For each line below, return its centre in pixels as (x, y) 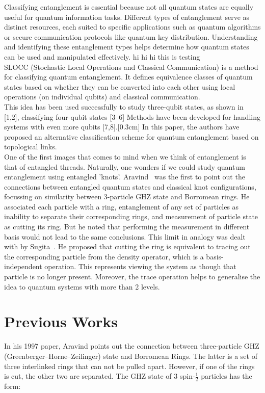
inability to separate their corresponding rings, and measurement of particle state (131, 216)
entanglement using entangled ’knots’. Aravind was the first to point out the (125, 177)
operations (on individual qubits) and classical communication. (102, 97)
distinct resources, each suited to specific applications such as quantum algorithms (132, 27)
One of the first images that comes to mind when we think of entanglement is (125, 156)
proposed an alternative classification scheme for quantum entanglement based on (131, 136)
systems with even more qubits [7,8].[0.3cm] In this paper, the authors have (122, 127)
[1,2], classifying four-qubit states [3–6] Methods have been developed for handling (132, 116)
